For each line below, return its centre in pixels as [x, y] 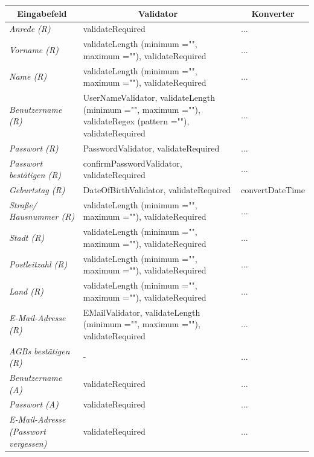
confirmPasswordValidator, [133, 163]
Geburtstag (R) [37, 189]
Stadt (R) [27, 238]
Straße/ [23, 204]
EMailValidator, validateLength [142, 312]
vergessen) [28, 443]
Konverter [273, 13]
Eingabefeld [42, 13]
